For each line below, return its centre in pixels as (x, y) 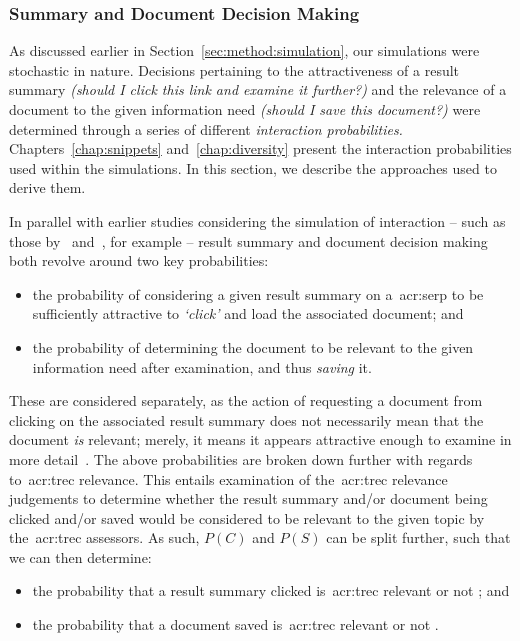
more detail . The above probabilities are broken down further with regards (241, 458)
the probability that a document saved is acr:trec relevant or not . (235, 624)
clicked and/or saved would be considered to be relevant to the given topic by (247, 517)
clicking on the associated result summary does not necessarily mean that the (246, 419)
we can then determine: (80, 556)
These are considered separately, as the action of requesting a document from (246, 400)
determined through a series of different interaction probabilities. (206, 128)
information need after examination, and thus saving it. (202, 366)
